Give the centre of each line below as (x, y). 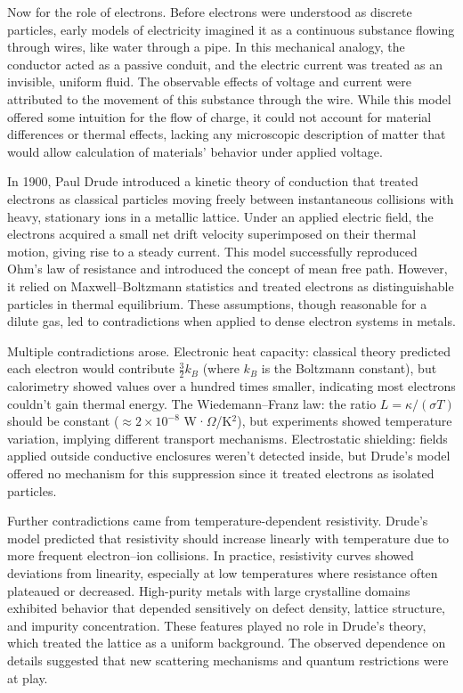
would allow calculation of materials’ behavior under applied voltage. (195, 151)
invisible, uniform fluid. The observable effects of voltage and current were (209, 82)
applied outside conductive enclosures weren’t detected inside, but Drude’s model (229, 456)
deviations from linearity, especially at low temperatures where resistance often (223, 573)
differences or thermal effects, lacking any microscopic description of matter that (227, 134)
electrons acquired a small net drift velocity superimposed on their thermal (212, 234)
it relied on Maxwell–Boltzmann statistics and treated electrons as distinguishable (231, 285)
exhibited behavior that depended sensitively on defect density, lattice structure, (227, 608)
